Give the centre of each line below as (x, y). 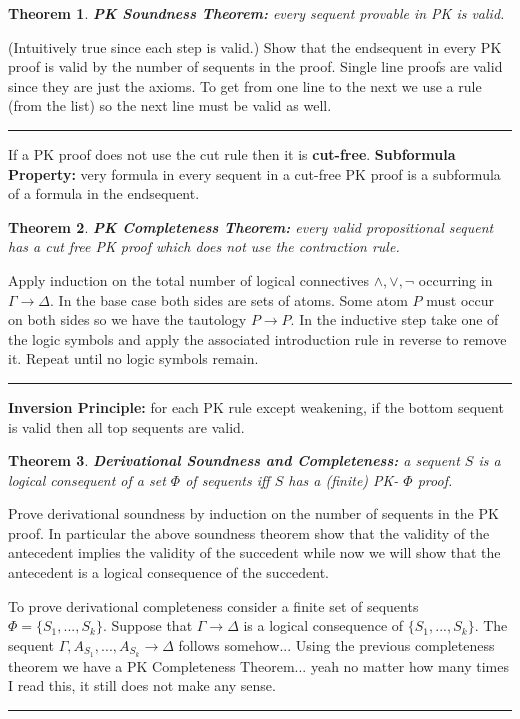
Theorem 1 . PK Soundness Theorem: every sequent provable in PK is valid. (256, 13)
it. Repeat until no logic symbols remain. (133, 358)
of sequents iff (227, 479)
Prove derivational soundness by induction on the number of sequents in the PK (253, 513)
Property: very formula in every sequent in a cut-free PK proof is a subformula (254, 173)
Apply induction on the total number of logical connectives (189, 279)
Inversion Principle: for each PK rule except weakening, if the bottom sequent (256, 406)
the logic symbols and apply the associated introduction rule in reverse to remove (257, 338)
